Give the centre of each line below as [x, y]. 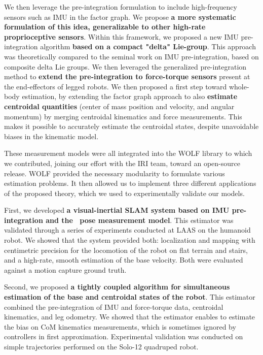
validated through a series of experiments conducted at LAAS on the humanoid [127, 230]
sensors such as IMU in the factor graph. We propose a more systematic [120, 17]
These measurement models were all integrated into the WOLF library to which [128, 153]
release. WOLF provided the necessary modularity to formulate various [115, 173]
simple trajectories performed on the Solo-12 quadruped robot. [101, 346]
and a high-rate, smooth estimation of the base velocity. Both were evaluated [124, 260]
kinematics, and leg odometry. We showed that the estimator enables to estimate [130, 317]
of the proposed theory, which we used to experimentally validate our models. [124, 193]
